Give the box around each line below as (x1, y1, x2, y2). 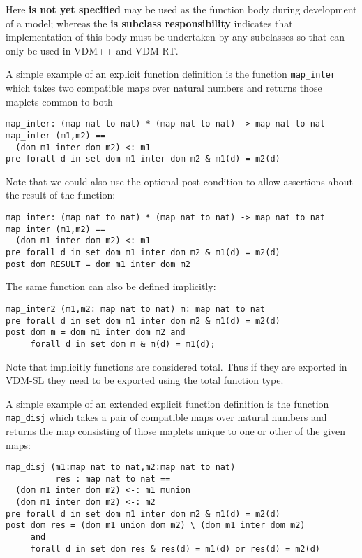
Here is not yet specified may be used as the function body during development (6, 2, 357, 16)
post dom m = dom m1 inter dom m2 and (6, 327, 186, 338)
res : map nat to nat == (55, 473, 171, 484)
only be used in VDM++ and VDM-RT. (6, 43, 179, 57)
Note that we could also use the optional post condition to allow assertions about (6, 173, 353, 188)
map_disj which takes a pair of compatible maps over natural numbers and (6, 410, 327, 424)
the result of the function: (6, 187, 116, 202)
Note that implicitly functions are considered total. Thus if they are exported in (6, 359, 347, 373)
